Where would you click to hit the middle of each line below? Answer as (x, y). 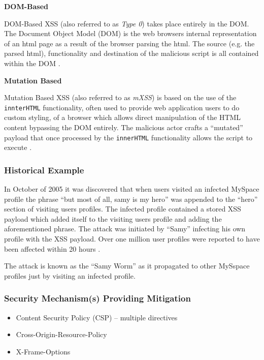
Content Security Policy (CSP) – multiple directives (97, 317)
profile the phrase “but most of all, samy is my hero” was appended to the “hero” (131, 199)
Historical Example (44, 170)
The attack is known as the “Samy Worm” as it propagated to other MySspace (127, 266)
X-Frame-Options (43, 351)
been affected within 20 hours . (52, 248)
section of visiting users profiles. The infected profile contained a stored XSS (123, 209)
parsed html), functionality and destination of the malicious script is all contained (131, 53)
